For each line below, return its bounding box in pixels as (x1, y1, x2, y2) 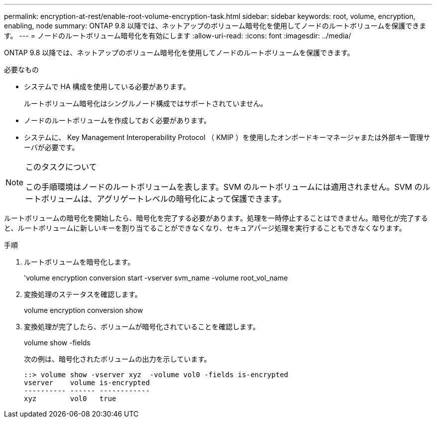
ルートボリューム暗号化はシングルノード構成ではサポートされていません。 (24, 99, 267, 108)
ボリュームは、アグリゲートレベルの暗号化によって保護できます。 (41, 194, 286, 204)
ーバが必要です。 (24, 143, 79, 151)
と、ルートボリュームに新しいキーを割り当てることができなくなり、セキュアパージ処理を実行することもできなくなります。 (4, 224, 406, 232)
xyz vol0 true (24, 395, 116, 403)
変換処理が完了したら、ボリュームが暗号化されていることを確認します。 (24, 322, 260, 331)
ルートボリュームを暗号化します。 (24, 258, 135, 266)
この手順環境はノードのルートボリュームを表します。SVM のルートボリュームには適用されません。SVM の (25, 182, 423, 192)
